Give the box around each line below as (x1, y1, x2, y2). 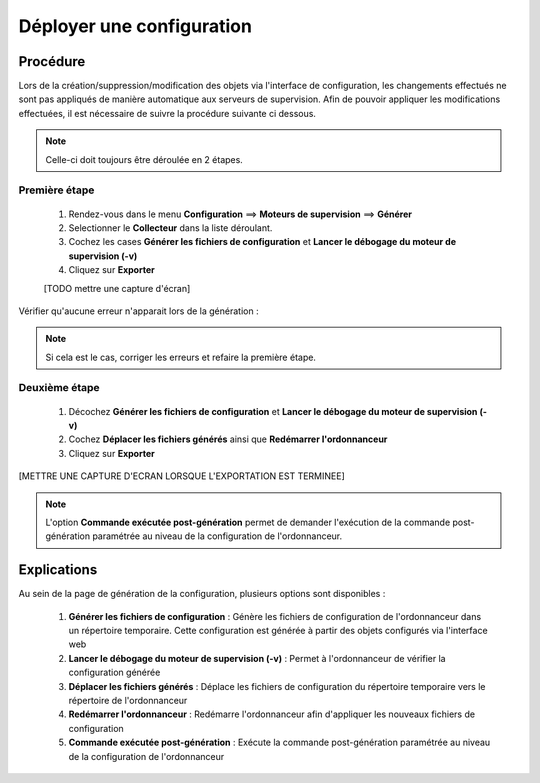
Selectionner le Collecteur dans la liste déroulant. (68, 221, 273, 234)
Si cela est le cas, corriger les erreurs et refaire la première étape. (45, 351, 317, 363)
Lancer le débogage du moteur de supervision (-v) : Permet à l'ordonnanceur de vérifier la (68, 652, 446, 664)
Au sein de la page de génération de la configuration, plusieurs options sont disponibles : (18, 588, 386, 600)
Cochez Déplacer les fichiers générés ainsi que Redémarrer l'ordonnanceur (68, 433, 388, 445)
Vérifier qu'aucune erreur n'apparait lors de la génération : (18, 305, 259, 317)
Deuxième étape (18, 381, 100, 395)
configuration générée (68, 666, 161, 679)
